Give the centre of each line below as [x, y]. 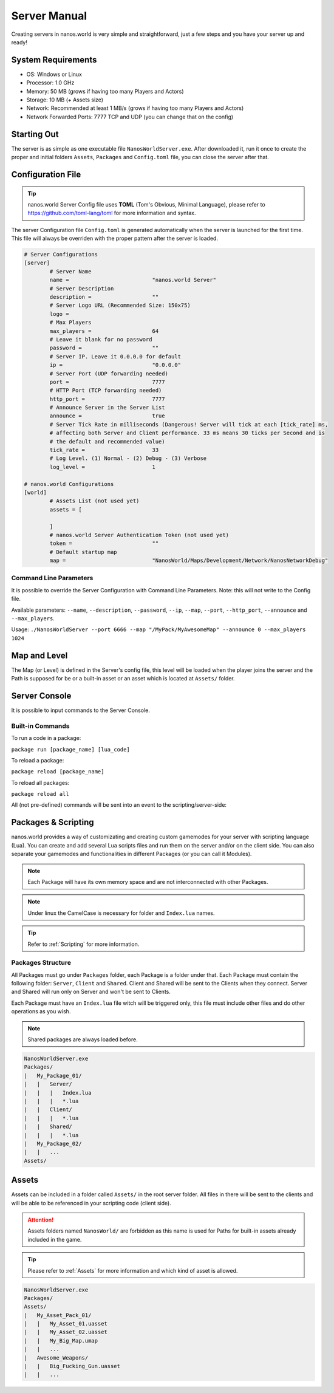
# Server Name [70, 271]
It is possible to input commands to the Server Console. [80, 710]
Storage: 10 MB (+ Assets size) [65, 100]
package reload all [40, 794]
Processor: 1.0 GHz [50, 83]
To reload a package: [38, 760]
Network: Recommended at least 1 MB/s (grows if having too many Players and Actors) [135, 108]
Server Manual [49, 16]
